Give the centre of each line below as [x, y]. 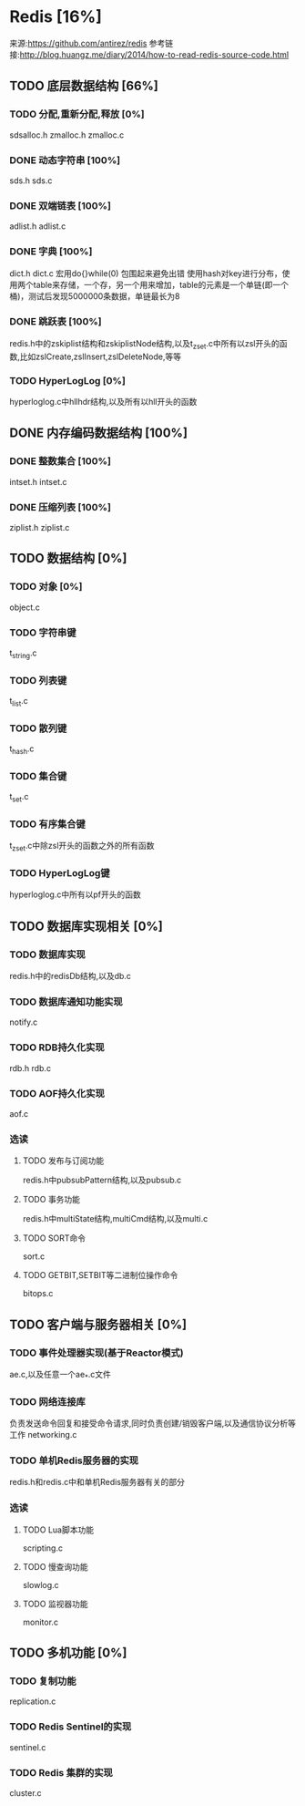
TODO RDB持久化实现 [57, 1047]
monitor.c [41, 1622]
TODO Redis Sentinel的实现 [71, 1727]
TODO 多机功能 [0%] [68, 1652]
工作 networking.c [43, 1434]
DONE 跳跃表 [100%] [56, 322]
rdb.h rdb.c [30, 1068]
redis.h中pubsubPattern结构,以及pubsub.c [102, 1180]
